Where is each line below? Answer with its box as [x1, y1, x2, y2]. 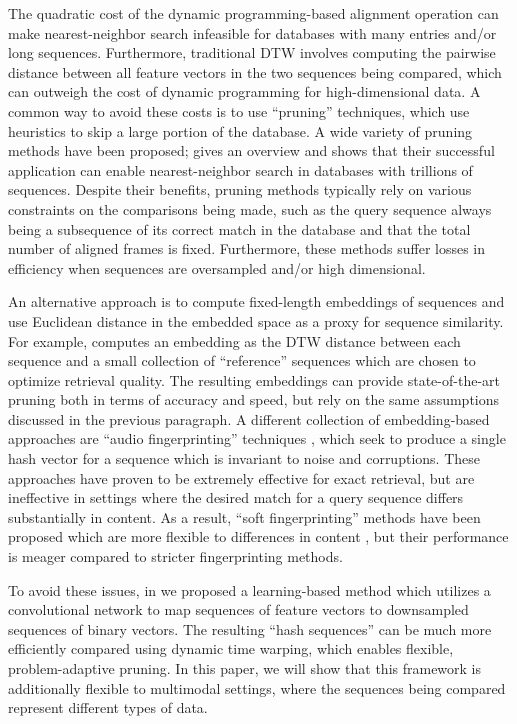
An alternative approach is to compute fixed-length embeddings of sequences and [8, 291, 505, 312]
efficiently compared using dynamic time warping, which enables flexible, [8, 638, 454, 659]
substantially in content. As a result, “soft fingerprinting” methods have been [8, 506, 481, 527]
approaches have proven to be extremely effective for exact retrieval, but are [8, 467, 475, 488]
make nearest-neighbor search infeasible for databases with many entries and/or [8, 22, 497, 43]
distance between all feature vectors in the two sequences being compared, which [8, 61, 502, 82]
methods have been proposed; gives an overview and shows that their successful [8, 140, 495, 161]
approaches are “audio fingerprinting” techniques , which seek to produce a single [8, 428, 506, 449]
